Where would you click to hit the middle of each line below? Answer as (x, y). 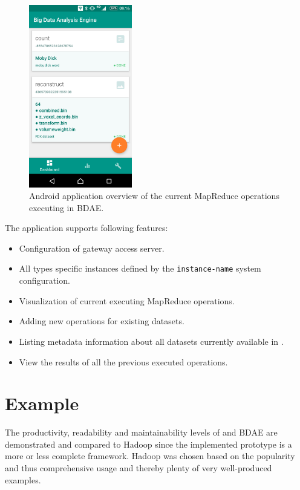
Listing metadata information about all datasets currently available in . (151, 341)
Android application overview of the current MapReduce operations (154, 196)
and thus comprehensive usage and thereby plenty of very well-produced (139, 468)
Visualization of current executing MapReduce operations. (127, 300)
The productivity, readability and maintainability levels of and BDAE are (141, 432)
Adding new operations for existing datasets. (102, 321)
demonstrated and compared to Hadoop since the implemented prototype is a (148, 444)
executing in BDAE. (67, 207)
